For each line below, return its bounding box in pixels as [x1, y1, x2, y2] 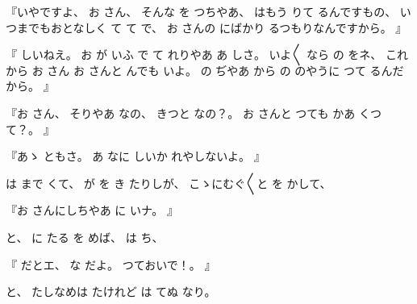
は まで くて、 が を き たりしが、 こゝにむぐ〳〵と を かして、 [6, 174, 332, 191]
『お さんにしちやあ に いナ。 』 [6, 202, 178, 219]
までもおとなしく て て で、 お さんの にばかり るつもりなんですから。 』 [16, 19, 407, 35]
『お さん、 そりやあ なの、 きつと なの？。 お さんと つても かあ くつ [6, 104, 382, 121]
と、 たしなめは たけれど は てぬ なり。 [6, 283, 216, 300]
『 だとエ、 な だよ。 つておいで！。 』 [6, 256, 216, 273]
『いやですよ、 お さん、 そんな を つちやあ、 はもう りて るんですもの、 [6, 3, 397, 19]
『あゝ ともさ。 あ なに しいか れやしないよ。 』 [6, 148, 265, 164]
